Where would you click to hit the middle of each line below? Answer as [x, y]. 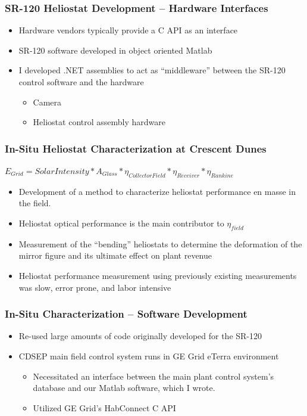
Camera [47, 102]
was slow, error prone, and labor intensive [95, 287]
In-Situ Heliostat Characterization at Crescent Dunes [136, 148]
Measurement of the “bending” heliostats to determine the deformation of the [160, 243]
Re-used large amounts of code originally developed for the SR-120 [140, 336]
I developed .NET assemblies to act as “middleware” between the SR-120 [152, 70]
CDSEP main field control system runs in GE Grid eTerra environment [149, 356]
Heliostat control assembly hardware [99, 122]
